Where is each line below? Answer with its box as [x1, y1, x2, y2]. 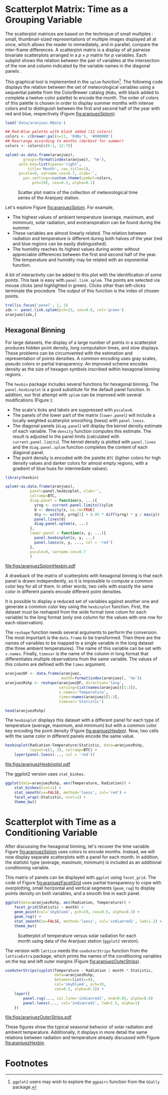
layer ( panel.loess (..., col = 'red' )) [14, 752, 95, 758]
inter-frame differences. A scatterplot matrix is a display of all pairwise [5, 47, 150, 53]
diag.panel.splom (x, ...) [34, 521, 88, 526]
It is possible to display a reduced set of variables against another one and [5, 598, 158, 605]
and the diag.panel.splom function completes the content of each [12, 444, 148, 450]
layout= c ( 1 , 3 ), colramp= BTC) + [29, 748, 97, 753]
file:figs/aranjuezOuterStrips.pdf [5, 1014, 71, 1020]
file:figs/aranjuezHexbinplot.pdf [5, 761, 70, 768]
